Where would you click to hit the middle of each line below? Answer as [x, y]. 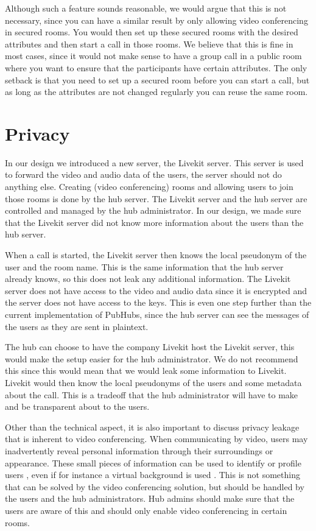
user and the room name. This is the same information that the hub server [144, 266]
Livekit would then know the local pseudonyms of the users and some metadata [153, 382]
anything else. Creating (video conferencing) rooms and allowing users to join [149, 187]
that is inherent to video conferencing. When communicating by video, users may [156, 439]
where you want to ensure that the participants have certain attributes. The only [156, 67]
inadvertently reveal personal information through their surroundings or [139, 450]
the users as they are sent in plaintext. [77, 326]
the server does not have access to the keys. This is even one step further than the [158, 302]
